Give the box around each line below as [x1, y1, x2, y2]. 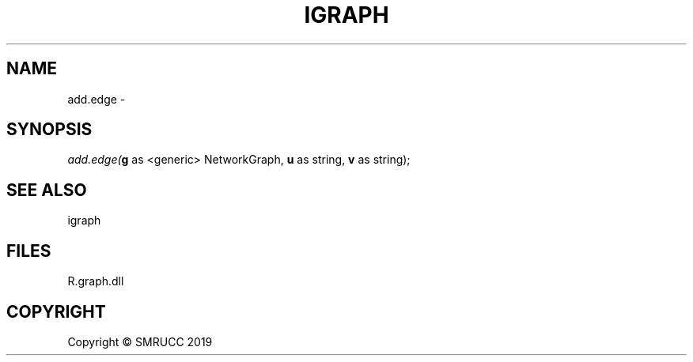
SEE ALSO [6, 179, 87, 200]
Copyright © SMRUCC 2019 [67, 334, 213, 349]
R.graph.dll [67, 274, 124, 288]
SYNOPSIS [6, 119, 93, 140]
